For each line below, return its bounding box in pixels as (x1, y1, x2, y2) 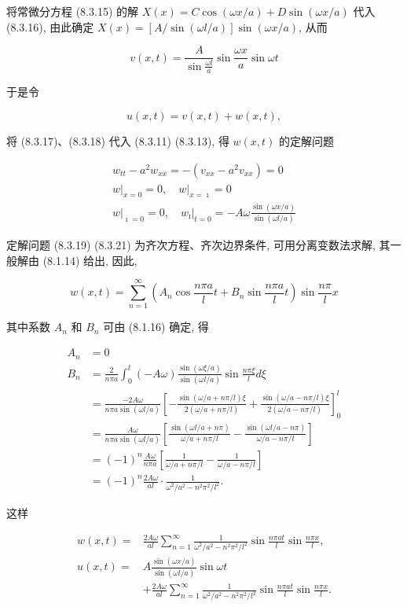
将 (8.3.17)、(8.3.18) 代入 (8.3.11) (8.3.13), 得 (6, 133, 229, 149)
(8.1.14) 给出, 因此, (42, 252, 137, 268)
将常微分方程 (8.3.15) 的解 (6, 3, 138, 19)
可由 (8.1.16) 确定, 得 (103, 318, 209, 335)
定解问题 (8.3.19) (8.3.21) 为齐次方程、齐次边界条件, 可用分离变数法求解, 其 (6, 237, 390, 253)
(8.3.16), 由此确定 (6, 18, 94, 35)
